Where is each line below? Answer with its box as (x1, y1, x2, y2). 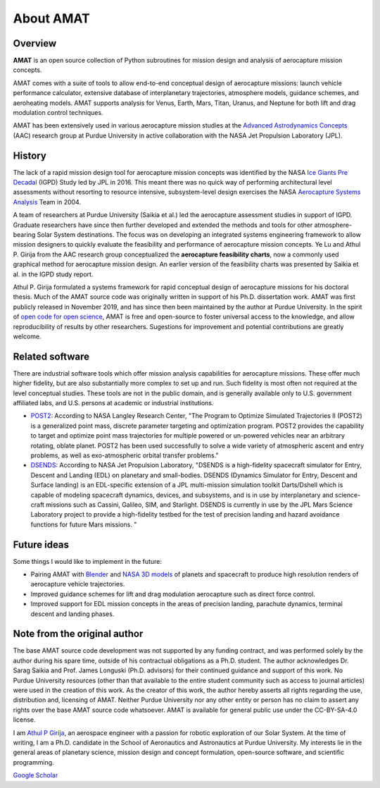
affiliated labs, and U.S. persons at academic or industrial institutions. (13, 399, 214, 407)
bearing (13, 230, 36, 239)
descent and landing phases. (30, 610, 115, 618)
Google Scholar (13, 771, 58, 780)
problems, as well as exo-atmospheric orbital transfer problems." (30, 451, 219, 460)
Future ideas (13, 538, 70, 550)
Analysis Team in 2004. (13, 197, 81, 206)
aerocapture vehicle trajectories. (30, 580, 125, 589)
